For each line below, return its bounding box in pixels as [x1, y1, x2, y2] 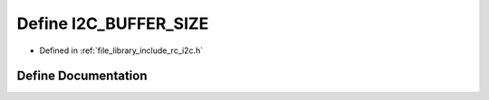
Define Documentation [16, 68, 148, 84]
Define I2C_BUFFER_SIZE [16, 14, 209, 33]
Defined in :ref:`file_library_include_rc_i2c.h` [39, 45, 204, 56]
